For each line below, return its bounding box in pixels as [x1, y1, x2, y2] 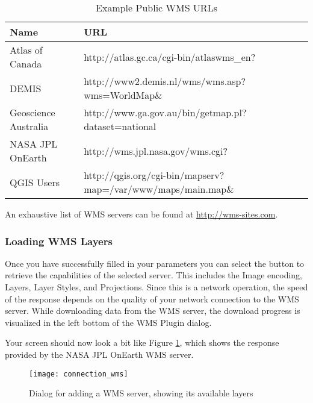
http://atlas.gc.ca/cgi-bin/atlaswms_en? [84, 49, 256, 64]
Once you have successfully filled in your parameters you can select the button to [5, 257, 305, 269]
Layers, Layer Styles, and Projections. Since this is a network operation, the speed [5, 281, 308, 293]
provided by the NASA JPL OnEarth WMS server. [5, 348, 194, 360]
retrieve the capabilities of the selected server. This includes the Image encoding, [5, 269, 302, 281]
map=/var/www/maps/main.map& [84, 182, 234, 196]
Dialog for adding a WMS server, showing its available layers [29, 387, 253, 399]
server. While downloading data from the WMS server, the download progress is [5, 304, 300, 317]
